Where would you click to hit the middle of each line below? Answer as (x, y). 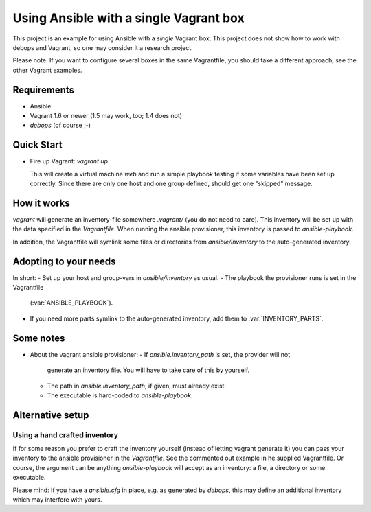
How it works (41, 203)
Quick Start (37, 145)
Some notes (39, 338)
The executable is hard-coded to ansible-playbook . (120, 395)
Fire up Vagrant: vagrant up (69, 161)
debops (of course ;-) (60, 125)
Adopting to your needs (64, 261)
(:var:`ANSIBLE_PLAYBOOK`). (71, 303)
